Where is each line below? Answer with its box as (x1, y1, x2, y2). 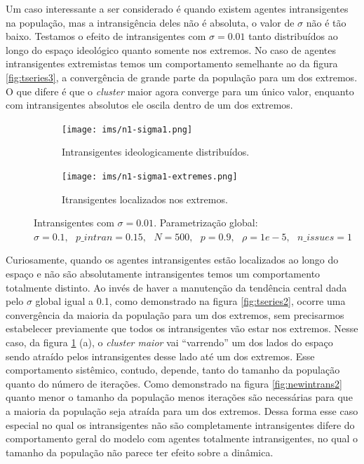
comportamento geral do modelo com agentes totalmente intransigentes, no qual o (6, 431, 358, 446)
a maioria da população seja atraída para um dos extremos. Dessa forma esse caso (6, 403, 358, 418)
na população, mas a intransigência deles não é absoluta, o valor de (6, 15, 295, 29)
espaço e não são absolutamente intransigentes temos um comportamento (6, 266, 321, 281)
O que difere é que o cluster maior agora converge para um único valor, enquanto (6, 83, 354, 98)
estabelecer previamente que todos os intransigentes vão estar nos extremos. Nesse (6, 321, 358, 336)
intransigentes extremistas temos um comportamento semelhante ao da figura (6, 56, 338, 71)
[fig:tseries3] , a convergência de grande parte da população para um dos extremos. (6, 69, 358, 84)
